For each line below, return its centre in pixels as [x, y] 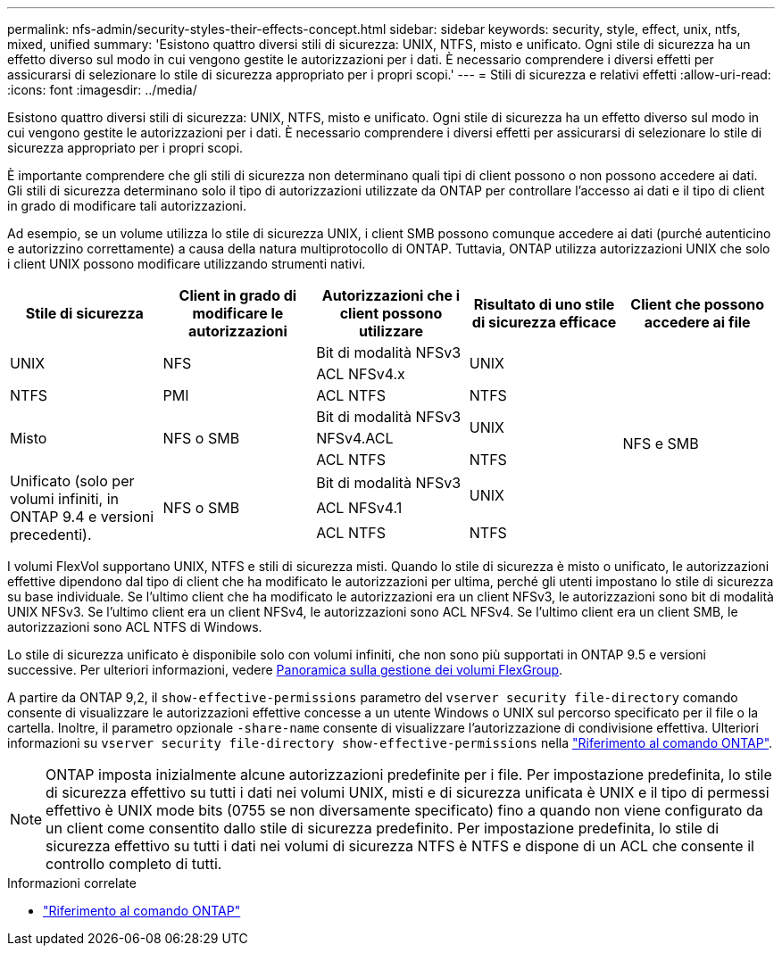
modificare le [238, 313]
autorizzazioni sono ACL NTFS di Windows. [135, 627]
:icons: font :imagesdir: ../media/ [102, 90]
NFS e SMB [661, 443]
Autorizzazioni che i [391, 295]
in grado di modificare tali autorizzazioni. [127, 206]
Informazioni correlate [72, 883]
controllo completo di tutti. [134, 864]
